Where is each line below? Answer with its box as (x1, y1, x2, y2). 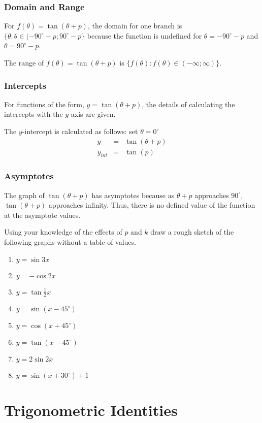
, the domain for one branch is (87, 20, 182, 31)
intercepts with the (4, 109, 63, 119)
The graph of (4, 189, 45, 200)
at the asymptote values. (4, 209, 81, 220)
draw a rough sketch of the (150, 226, 234, 237)
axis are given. (71, 109, 116, 119)
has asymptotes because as (91, 189, 175, 200)
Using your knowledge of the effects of (4, 226, 122, 237)
